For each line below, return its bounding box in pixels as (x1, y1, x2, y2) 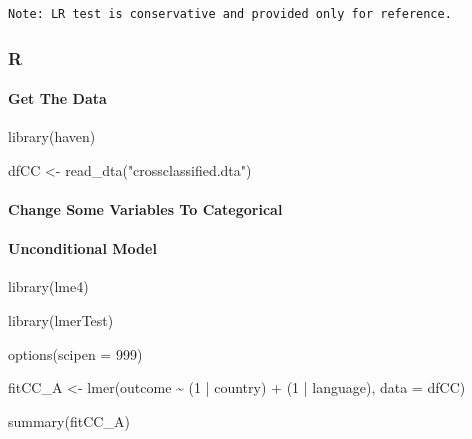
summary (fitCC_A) (8, 410, 130, 431)
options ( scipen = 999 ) (8, 343, 143, 364)
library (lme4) (8, 276, 89, 297)
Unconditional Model (8, 238, 157, 259)
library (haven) (8, 126, 96, 147)
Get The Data (8, 88, 107, 109)
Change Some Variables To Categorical (8, 199, 283, 220)
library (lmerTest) (8, 310, 114, 330)
